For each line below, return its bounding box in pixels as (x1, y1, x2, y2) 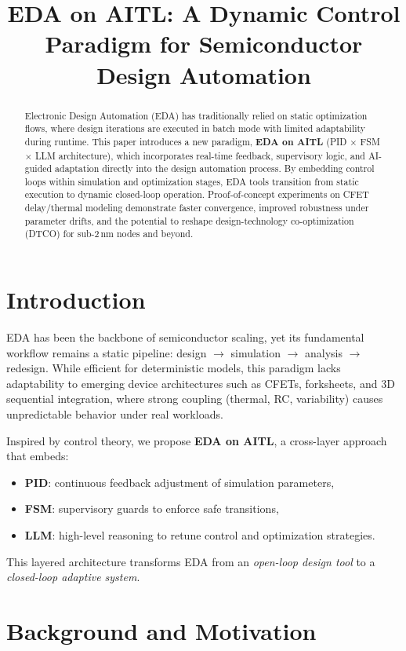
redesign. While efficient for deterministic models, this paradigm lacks (6, 360, 341, 376)
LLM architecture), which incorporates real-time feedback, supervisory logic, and (35, 148, 365, 162)
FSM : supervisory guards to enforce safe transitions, (24, 500, 279, 517)
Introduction (6, 283, 146, 316)
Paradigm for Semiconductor (45, 27, 363, 60)
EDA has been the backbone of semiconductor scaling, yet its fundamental (6, 329, 364, 346)
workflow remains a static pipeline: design (6, 344, 207, 360)
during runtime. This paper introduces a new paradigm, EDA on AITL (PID (24, 134, 347, 148)
